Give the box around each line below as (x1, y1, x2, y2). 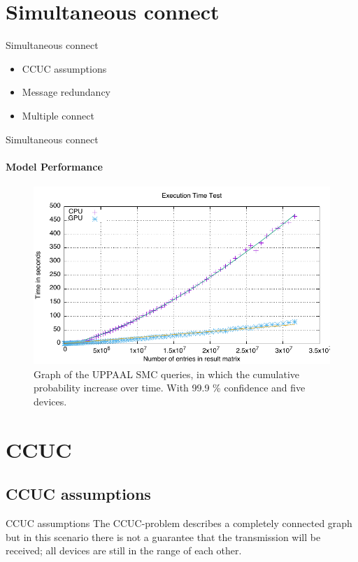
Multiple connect (22, 108, 94, 122)
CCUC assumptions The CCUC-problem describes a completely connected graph (6, 516, 352, 531)
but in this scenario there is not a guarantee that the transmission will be (6, 529, 321, 544)
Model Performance (6, 159, 103, 173)
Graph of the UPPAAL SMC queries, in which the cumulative (34, 366, 300, 381)
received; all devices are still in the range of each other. (6, 543, 242, 558)
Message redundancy (22, 85, 110, 99)
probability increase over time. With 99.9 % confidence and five (34, 380, 306, 395)
